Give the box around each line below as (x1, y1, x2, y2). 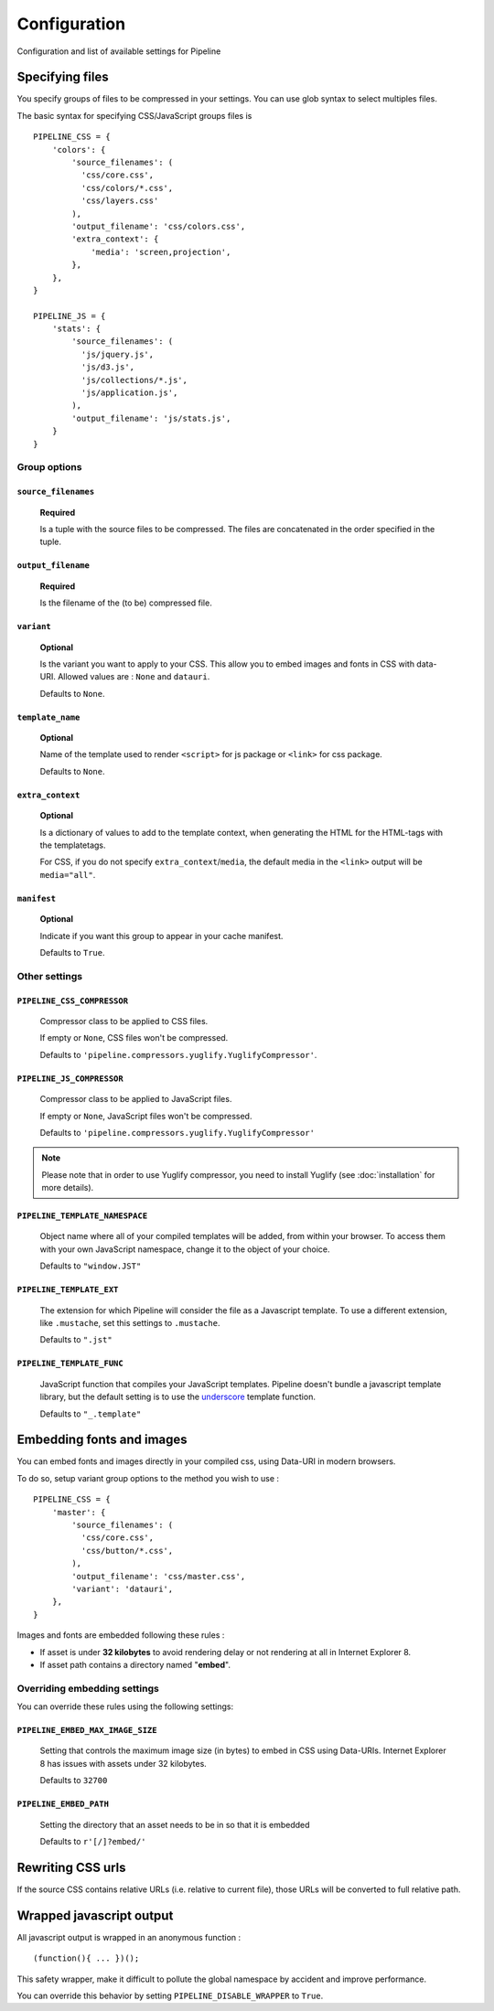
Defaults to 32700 (39, 1775, 108, 1786)
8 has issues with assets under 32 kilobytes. (39, 1758, 208, 1769)
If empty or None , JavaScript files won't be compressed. (39, 1110, 252, 1121)
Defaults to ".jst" (39, 1334, 113, 1345)
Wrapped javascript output (16, 1908, 174, 1923)
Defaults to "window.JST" (39, 1260, 142, 1271)
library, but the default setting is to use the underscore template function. (39, 1391, 316, 1403)
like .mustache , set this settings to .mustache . (39, 1318, 220, 1329)
